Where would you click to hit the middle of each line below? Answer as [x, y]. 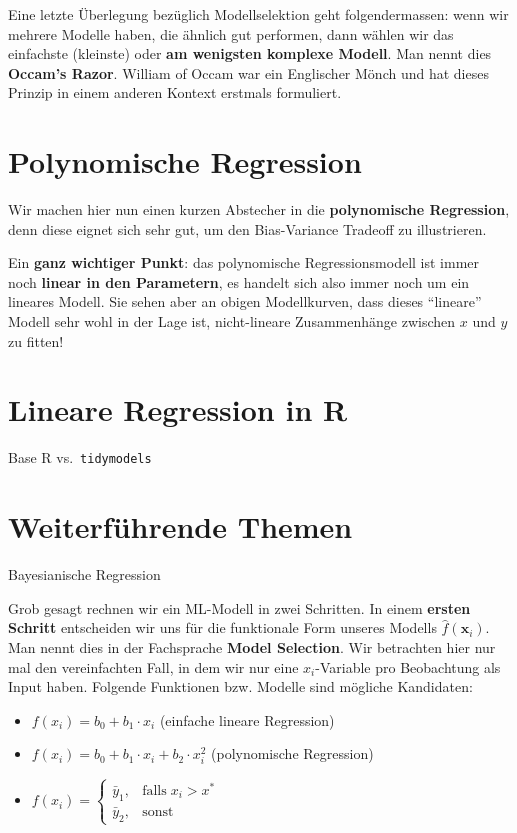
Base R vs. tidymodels [80, 457]
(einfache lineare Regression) [247, 719]
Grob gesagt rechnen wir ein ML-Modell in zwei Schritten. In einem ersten [239, 607]
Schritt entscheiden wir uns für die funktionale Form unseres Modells [222, 627]
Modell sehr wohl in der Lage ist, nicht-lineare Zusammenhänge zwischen [232, 321]
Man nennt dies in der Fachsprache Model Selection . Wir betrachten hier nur [252, 646]
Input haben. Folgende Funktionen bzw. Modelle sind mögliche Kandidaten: [240, 686]
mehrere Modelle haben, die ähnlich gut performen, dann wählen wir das [231, 33]
